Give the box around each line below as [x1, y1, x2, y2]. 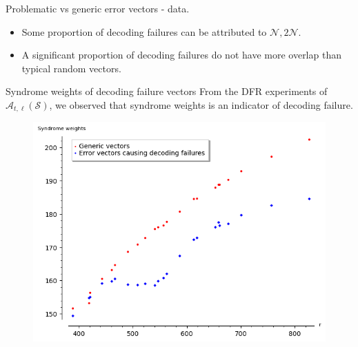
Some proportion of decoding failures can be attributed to [21, 24, 267, 39]
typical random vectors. [21, 61, 121, 75]
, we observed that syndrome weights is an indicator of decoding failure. [49, 97, 353, 112]
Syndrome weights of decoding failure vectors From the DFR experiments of [6, 84, 328, 98]
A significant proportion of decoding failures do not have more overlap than [21, 48, 341, 62]
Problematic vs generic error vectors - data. [6, 1, 190, 15]
